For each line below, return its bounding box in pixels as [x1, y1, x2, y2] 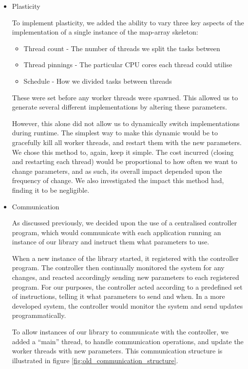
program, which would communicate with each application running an [12, 227, 221, 237]
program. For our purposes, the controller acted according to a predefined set [12, 281, 243, 292]
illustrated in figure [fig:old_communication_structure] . [12, 355, 178, 365]
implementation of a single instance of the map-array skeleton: [12, 27, 198, 37]
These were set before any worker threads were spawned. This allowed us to [12, 92, 238, 102]
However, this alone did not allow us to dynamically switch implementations [12, 118, 240, 128]
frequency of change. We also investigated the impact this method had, [12, 175, 224, 185]
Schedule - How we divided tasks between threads [23, 75, 172, 86]
